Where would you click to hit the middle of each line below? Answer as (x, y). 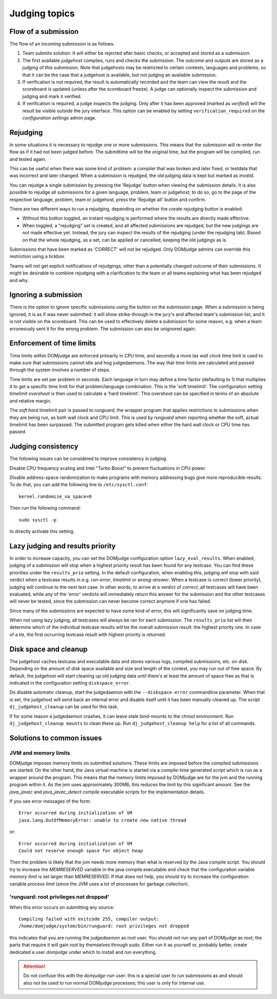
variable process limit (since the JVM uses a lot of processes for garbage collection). (99, 884)
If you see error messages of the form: (50, 801)
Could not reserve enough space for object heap (81, 851)
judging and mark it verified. (52, 96)
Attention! (34, 966)
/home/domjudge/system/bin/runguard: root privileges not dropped (104, 926)
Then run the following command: (45, 508)
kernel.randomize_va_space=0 (55, 496)
